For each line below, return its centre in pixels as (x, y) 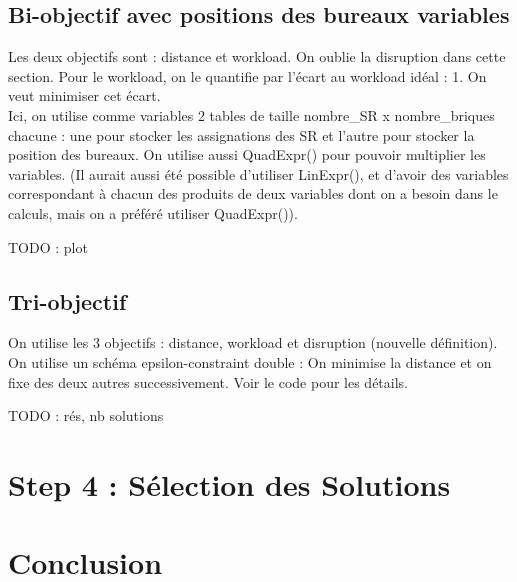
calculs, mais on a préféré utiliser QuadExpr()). (153, 212)
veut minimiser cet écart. (84, 95)
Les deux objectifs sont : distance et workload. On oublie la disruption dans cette (257, 56)
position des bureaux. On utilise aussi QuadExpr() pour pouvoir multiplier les (247, 154)
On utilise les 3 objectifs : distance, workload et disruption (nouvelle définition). (253, 342)
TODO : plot (48, 246)
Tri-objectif (67, 300)
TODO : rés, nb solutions (86, 415)
